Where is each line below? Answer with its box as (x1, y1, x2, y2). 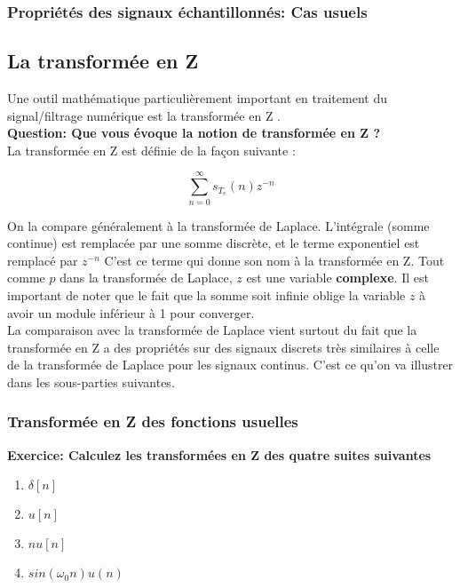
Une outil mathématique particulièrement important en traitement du (7, 89, 387, 107)
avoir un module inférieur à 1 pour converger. (7, 303, 255, 322)
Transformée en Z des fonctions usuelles (7, 410, 298, 433)
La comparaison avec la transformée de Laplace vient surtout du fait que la (7, 321, 417, 339)
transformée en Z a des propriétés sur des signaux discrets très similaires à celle (7, 338, 440, 356)
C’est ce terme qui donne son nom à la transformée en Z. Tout (104, 250, 445, 269)
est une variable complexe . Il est (246, 268, 429, 287)
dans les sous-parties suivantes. (7, 372, 175, 391)
